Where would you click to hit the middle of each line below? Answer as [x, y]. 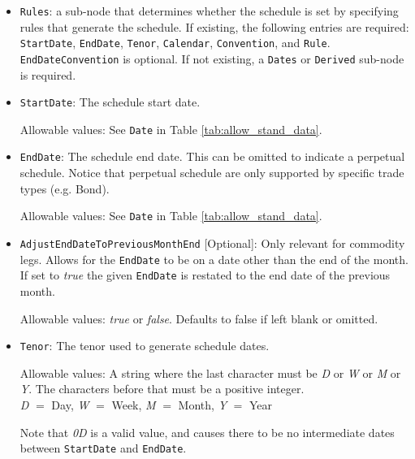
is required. [48, 74]
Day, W [70, 404]
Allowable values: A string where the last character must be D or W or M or [210, 372]
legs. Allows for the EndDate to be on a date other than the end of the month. [214, 259]
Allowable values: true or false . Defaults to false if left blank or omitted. [199, 318]
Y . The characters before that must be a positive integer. [162, 389]
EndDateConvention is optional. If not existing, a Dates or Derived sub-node [212, 58]
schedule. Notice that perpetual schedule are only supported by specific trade [212, 173]
